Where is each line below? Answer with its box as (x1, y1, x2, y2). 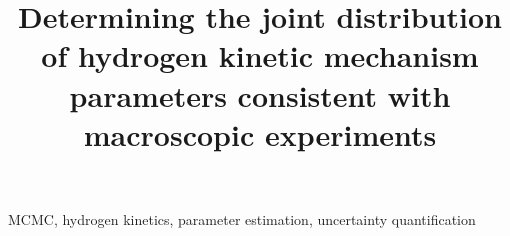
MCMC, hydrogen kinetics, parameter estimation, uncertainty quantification (8, 208, 476, 229)
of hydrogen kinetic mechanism (41, 35, 479, 76)
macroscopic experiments (83, 113, 437, 154)
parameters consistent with (69, 74, 451, 115)
